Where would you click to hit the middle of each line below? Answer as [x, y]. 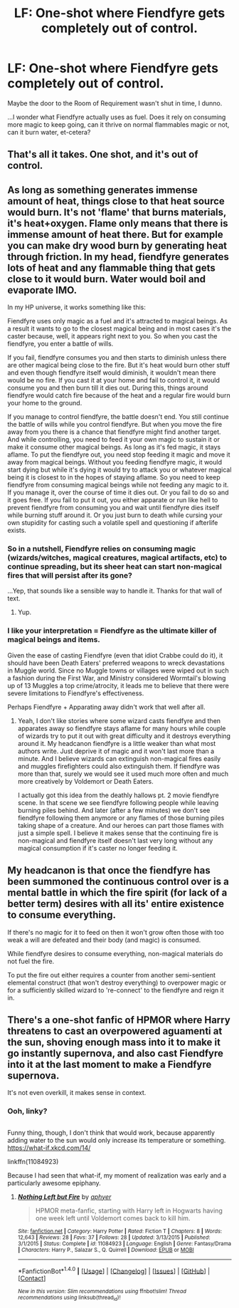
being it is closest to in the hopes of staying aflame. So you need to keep [114, 477]
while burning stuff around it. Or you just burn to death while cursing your [115, 515]
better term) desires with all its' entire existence [116, 904]
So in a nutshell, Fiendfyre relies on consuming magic [102, 549]
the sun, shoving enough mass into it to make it [114, 1042]
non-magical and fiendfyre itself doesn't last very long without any [115, 840]
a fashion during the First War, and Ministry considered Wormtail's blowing [117, 678]
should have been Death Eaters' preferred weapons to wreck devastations [116, 663]
